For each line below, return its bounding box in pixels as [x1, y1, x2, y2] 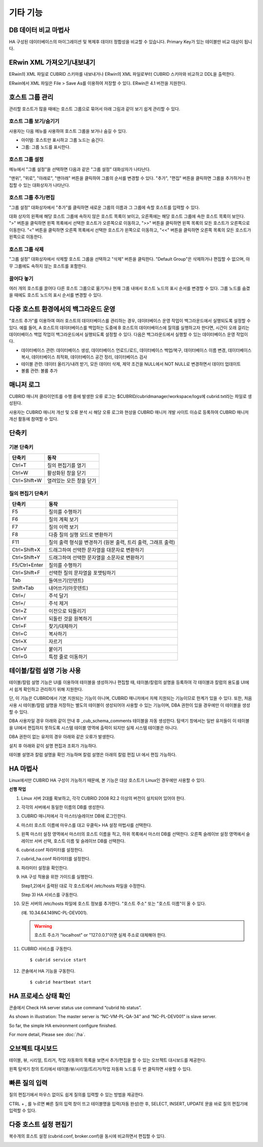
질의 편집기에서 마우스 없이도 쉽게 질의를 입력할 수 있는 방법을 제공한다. [9, 1092, 144, 1098]
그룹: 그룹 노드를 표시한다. [21, 144, 71, 150]
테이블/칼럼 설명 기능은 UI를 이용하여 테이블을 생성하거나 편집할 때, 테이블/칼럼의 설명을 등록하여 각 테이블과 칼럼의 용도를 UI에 [9, 679, 249, 686]
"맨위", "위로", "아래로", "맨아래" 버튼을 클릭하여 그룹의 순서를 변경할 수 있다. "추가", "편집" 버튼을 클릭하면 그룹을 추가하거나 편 [9, 175, 250, 181]
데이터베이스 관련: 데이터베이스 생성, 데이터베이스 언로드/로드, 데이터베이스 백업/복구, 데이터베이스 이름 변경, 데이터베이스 [21, 347, 252, 353]
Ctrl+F [12, 623, 27, 629]
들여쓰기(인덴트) [49, 577, 84, 584]
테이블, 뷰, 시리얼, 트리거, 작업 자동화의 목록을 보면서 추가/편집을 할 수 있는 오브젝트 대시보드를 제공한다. [9, 1057, 207, 1063]
